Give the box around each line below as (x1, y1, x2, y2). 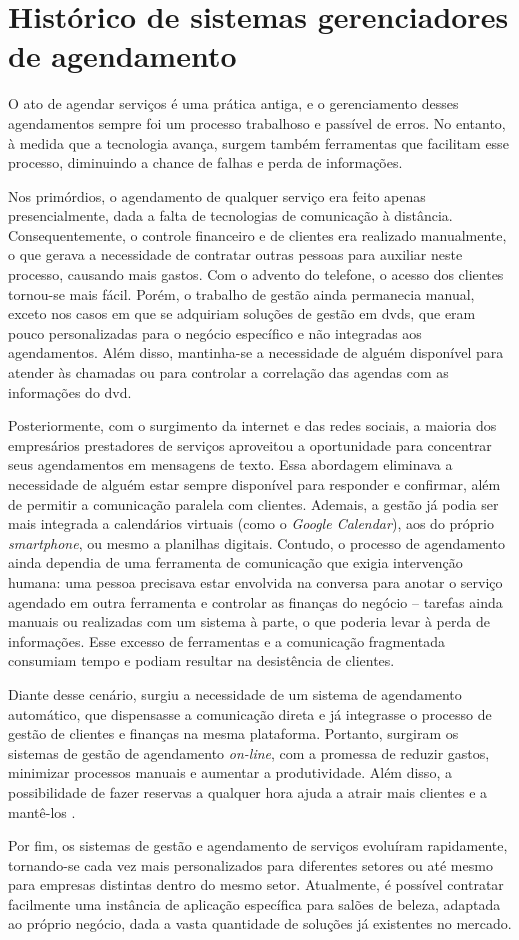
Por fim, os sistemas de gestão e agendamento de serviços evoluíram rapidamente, (8, 835, 508, 856)
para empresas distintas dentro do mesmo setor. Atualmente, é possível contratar (8, 874, 504, 895)
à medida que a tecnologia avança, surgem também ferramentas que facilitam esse (8, 132, 509, 153)
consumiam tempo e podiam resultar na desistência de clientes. (8, 650, 395, 671)
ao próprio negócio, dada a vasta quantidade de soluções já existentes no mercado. (8, 913, 512, 934)
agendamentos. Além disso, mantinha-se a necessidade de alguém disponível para (8, 342, 504, 363)
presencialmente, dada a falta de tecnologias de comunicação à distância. (8, 205, 453, 226)
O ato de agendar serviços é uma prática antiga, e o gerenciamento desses (8, 93, 459, 114)
